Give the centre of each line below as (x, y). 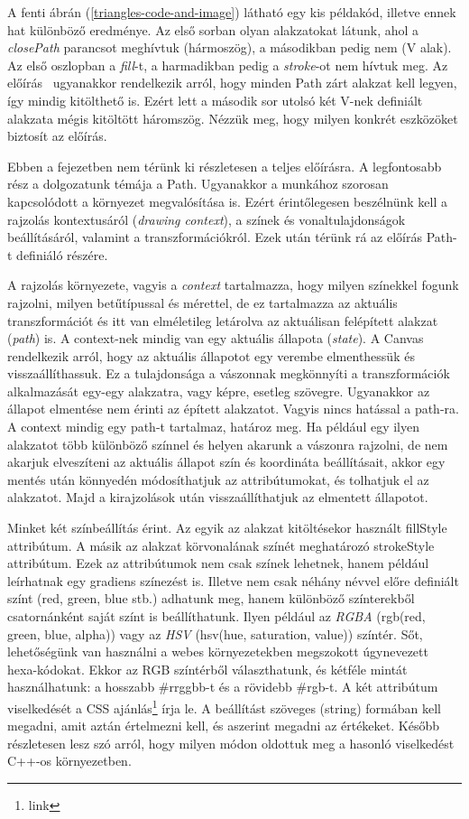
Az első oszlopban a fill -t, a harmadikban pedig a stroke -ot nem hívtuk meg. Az (228, 65)
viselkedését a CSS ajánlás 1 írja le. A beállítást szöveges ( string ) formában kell (224, 706)
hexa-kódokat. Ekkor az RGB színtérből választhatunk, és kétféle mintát (207, 669)
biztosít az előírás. (57, 136)
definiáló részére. (62, 254)
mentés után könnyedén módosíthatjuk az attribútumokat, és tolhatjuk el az (218, 479)
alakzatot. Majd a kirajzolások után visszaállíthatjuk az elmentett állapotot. (218, 497)
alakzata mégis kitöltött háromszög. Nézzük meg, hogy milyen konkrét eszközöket (233, 118)
